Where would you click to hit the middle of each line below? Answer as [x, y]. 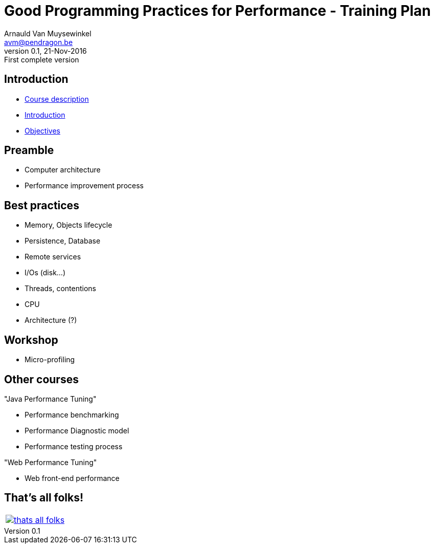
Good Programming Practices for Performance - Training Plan [218, 11]
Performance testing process [74, 446]
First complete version [42, 59]
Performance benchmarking [72, 414]
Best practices [42, 205]
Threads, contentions [61, 289]
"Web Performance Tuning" [51, 462]
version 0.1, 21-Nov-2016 [45, 51]
